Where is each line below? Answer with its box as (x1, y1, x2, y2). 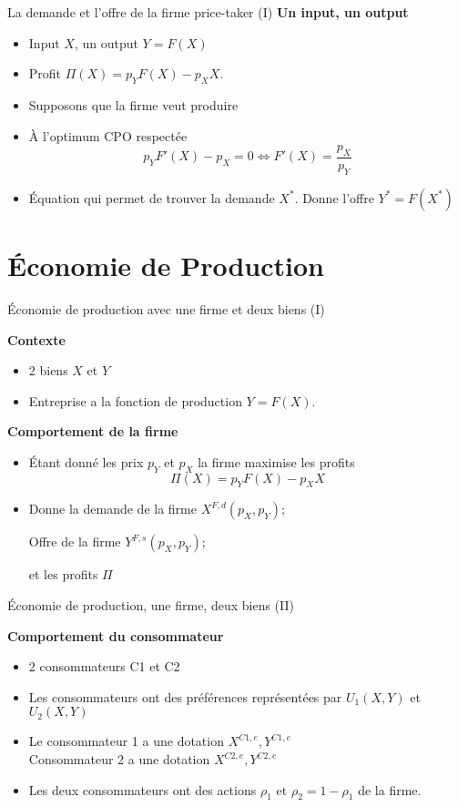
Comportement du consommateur (7, 626, 224, 645)
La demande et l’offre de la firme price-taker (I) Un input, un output (7, 3, 409, 21)
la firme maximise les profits (198, 452, 355, 471)
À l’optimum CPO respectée (28, 126, 188, 145)
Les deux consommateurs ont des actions (28, 780, 257, 799)
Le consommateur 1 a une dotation (28, 731, 224, 751)
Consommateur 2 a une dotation (28, 750, 210, 769)
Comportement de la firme (7, 422, 178, 441)
